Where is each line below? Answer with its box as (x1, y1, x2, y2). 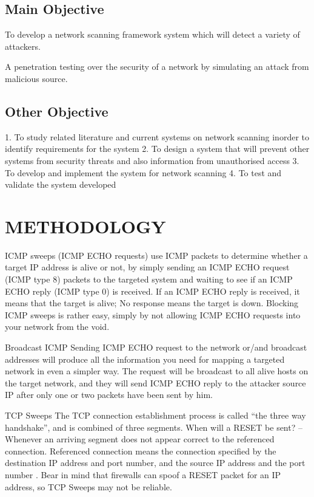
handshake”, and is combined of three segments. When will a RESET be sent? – (5, 420, 302, 433)
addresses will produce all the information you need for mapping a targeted (5, 352, 285, 365)
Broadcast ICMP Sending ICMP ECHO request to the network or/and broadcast (5, 341, 307, 354)
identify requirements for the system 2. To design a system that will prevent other (5, 142, 310, 155)
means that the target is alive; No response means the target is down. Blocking (5, 296, 299, 309)
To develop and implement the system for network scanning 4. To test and (5, 166, 282, 179)
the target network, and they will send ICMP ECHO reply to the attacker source (5, 376, 306, 389)
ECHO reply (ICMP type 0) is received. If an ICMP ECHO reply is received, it (5, 284, 300, 297)
